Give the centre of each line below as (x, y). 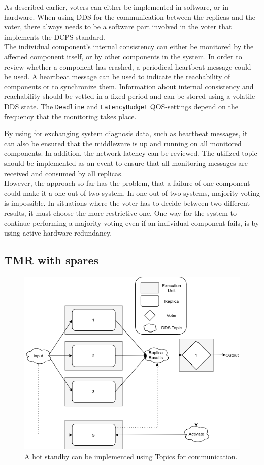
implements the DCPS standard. (55, 36)
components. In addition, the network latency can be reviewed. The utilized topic (131, 153)
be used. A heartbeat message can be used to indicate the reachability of (117, 76)
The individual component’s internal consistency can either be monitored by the (129, 46)
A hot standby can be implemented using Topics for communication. (131, 456)
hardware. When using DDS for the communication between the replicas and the (130, 16)
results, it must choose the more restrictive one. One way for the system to (120, 212)
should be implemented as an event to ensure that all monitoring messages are (126, 163)
